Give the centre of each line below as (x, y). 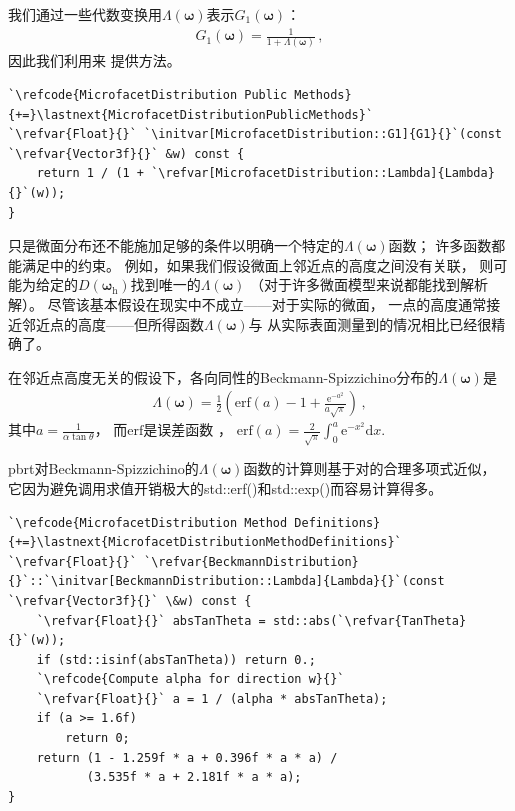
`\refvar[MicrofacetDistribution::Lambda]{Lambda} (323, 173)
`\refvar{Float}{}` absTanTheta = (151, 620)
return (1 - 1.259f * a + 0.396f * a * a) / (187, 757)
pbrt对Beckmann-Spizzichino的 (103, 468)
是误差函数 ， (188, 429)
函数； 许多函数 (440, 245)
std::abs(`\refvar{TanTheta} (369, 620)
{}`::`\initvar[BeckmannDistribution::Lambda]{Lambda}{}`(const (226, 581)
